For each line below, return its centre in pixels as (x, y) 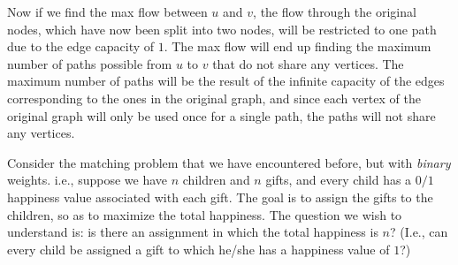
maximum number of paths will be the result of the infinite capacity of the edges (226, 81)
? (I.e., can (419, 232)
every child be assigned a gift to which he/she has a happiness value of (198, 249)
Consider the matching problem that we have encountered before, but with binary (229, 162)
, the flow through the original (335, 11)
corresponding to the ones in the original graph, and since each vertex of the (214, 98)
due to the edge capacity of (81, 46)
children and (216, 180)
